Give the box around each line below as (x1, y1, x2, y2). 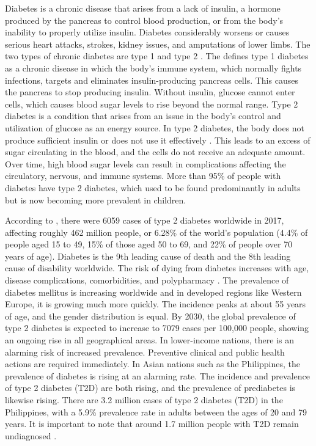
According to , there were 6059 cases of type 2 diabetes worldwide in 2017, (5, 214, 284, 227)
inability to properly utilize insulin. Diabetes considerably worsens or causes (5, 26, 290, 38)
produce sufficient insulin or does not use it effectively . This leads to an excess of (5, 133, 310, 146)
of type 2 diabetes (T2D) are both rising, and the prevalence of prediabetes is (5, 381, 296, 394)
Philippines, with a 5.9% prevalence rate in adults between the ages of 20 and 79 (5, 405, 307, 418)
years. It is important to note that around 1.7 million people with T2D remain (5, 417, 299, 430)
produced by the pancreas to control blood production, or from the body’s (5, 13, 284, 26)
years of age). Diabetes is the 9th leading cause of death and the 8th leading (5, 249, 291, 262)
